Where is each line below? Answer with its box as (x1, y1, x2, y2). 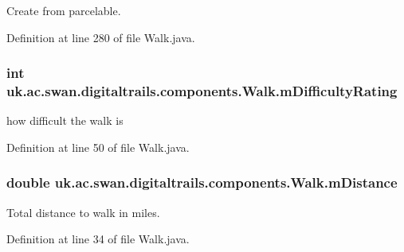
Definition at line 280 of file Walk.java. (6, 29, 195, 45)
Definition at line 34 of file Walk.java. (6, 231, 190, 247)
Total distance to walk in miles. (6, 204, 160, 220)
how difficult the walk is (6, 112, 124, 129)
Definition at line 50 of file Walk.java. (6, 138, 190, 155)
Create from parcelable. (6, 2, 121, 18)
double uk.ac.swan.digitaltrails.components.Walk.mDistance (6, 173, 398, 192)
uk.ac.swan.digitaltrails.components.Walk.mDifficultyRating (6, 81, 398, 101)
